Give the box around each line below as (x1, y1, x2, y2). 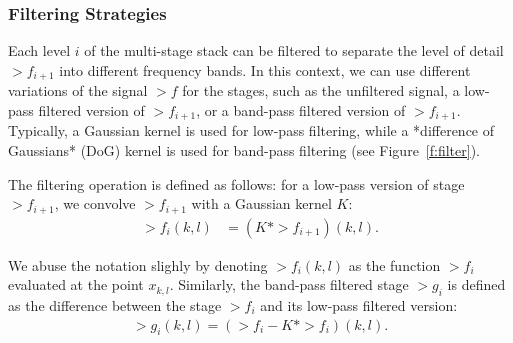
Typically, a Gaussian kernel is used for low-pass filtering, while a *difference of (8, 120, 495, 141)
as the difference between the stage (8, 294, 222, 315)
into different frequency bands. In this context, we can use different (59, 59, 471, 80)
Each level (8, 40, 71, 61)
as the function (348, 254, 441, 275)
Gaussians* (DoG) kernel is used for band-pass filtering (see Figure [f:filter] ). (8, 139, 480, 160)
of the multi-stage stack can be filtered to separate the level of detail (84, 40, 504, 61)
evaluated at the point (8, 274, 144, 295)
